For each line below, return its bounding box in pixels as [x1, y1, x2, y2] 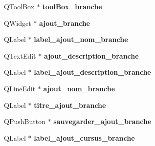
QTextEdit [4, 50, 36, 61]
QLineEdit [4, 83, 36, 93]
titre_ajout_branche [34, 100, 106, 110]
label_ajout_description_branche [34, 67, 151, 77]
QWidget [4, 18, 31, 28]
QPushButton [4, 116, 45, 126]
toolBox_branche [42, 1, 102, 11]
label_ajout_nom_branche [34, 34, 128, 44]
